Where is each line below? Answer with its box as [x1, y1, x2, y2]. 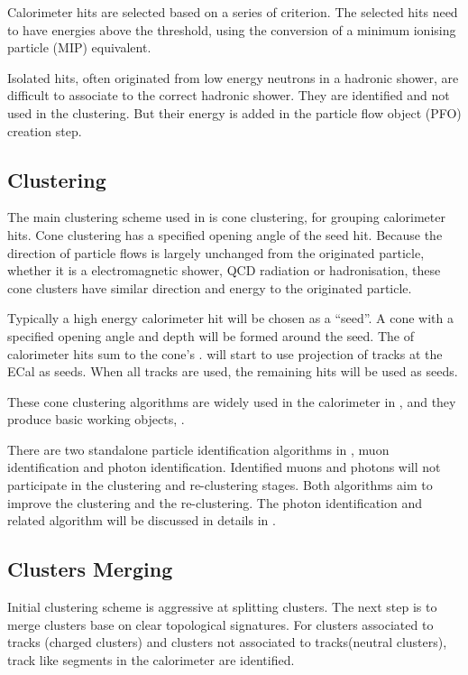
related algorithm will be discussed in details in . [7, 511, 276, 530]
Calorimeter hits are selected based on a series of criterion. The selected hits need [7, 3, 458, 21]
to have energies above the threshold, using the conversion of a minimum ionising [7, 20, 456, 39]
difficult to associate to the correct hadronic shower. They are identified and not [7, 86, 450, 105]
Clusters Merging [7, 555, 173, 583]
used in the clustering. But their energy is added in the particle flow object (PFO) [7, 103, 462, 122]
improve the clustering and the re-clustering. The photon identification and [7, 493, 423, 512]
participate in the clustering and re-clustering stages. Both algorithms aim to [7, 476, 433, 495]
